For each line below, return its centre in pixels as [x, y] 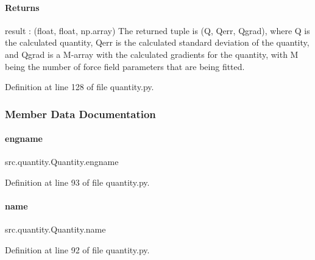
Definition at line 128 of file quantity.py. [80, 87]
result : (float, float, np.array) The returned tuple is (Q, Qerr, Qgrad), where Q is [157, 30]
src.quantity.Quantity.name [55, 229]
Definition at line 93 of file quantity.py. [77, 182]
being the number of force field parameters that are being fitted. [125, 66]
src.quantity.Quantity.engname [62, 162]
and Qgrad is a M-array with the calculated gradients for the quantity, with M [152, 54]
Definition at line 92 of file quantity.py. [77, 249]
